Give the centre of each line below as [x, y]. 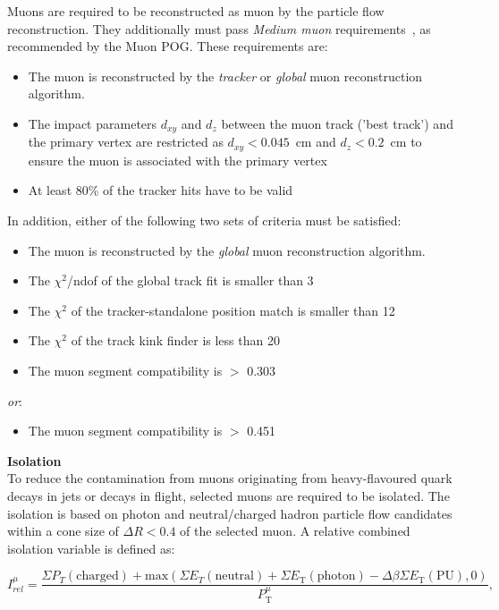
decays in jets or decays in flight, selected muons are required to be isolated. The [228, 496]
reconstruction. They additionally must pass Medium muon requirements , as [219, 28]
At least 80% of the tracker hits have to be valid [161, 190]
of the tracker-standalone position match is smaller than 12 [233, 310]
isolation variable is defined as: [91, 548]
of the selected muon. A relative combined [295, 531]
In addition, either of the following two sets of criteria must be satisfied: [204, 220]
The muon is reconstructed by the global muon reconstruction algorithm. [227, 250]
